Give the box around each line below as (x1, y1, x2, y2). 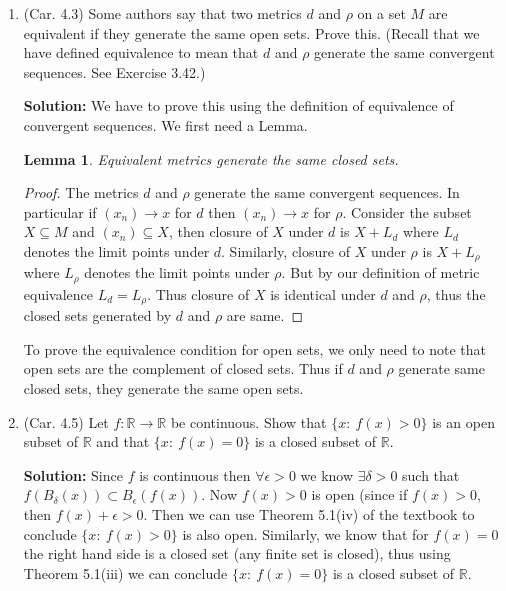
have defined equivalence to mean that (23, 42, 259, 63)
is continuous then (139, 464, 251, 485)
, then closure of (168, 221, 268, 242)
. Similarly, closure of (221, 240, 350, 261)
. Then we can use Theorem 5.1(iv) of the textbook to (143, 504, 475, 525)
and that (96, 431, 150, 452)
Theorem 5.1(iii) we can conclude (23, 562, 228, 583)
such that (402, 464, 460, 485)
